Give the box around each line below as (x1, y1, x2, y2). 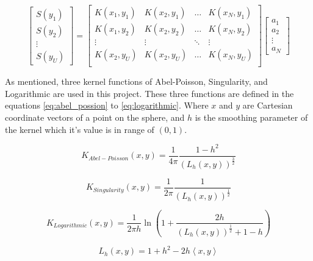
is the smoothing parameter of (195, 110, 308, 123)
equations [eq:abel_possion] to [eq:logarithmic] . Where (5, 99, 209, 112)
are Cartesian (242, 99, 293, 112)
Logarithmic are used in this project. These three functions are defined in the (5, 87, 294, 99)
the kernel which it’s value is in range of (5, 123, 154, 135)
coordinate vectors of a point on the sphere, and (5, 110, 185, 123)
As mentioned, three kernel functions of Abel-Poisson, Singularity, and (5, 75, 268, 88)
